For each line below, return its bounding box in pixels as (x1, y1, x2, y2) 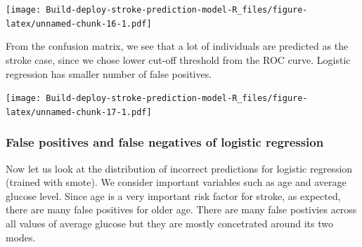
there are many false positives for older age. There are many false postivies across (6, 202, 357, 217)
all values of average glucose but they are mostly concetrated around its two (6, 216, 333, 230)
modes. (6, 229, 36, 244)
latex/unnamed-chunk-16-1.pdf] (6, 18, 152, 29)
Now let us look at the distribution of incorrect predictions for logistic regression (6, 161, 353, 175)
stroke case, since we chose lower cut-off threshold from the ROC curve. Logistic (6, 52, 351, 67)
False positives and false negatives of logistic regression (6, 133, 324, 151)
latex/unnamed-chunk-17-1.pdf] (6, 107, 152, 117)
